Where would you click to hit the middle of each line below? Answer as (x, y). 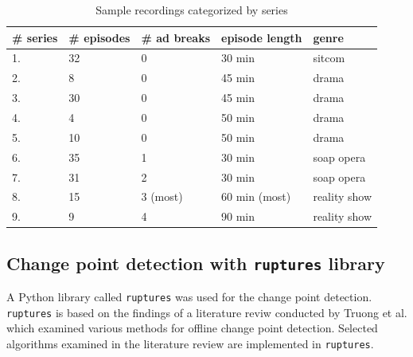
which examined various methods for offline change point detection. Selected (192, 328)
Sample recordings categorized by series (192, 10)
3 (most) (162, 196)
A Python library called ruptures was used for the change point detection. (189, 297)
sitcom (329, 58)
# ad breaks (176, 37)
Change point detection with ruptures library (196, 263)
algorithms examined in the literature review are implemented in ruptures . (190, 343)
